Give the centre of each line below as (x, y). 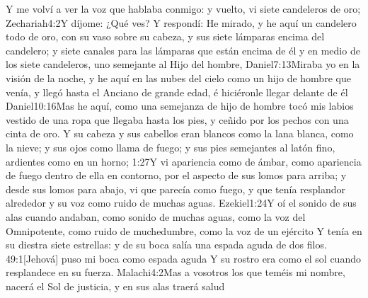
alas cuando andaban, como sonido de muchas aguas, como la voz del (156, 216)
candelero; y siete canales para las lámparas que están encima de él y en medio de (183, 50)
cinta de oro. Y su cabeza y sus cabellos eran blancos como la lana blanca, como (180, 133)
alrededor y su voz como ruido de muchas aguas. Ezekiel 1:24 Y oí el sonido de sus (181, 203)
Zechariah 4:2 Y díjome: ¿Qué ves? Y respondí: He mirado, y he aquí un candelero (181, 22)
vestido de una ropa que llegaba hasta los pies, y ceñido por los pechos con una (177, 119)
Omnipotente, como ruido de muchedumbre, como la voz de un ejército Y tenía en (184, 230)
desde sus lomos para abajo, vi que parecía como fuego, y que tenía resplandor (176, 189)
